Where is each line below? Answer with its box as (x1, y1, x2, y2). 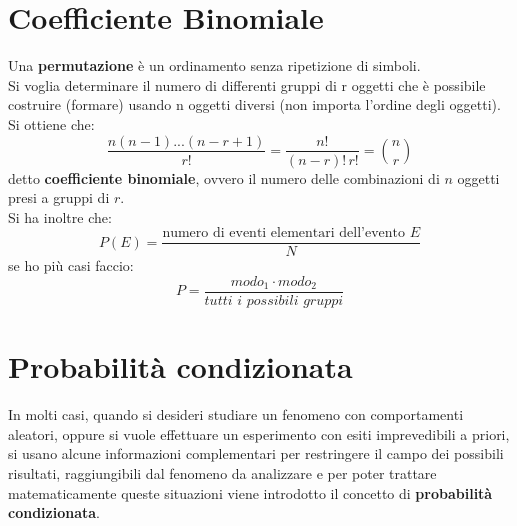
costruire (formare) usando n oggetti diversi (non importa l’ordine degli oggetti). (8, 94, 501, 115)
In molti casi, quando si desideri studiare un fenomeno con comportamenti (8, 404, 464, 425)
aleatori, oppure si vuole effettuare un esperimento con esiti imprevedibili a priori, (8, 423, 510, 444)
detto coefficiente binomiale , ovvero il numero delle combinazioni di (8, 167, 440, 188)
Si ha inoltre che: (8, 206, 112, 227)
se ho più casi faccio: (8, 255, 134, 276)
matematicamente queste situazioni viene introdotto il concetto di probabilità (8, 482, 493, 503)
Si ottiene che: (8, 113, 95, 134)
